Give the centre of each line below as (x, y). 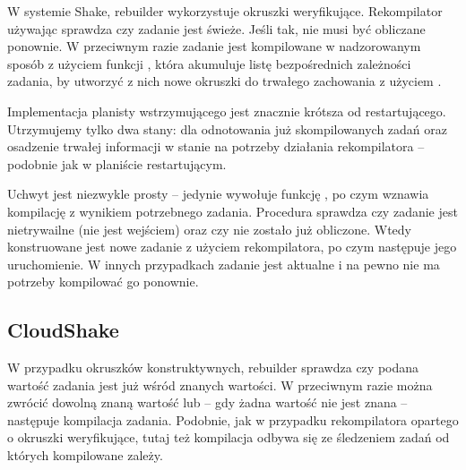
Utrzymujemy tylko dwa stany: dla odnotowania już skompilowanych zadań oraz (228, 128)
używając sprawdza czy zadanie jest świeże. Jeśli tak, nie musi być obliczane (216, 28)
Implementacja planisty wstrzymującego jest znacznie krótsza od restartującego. (227, 111)
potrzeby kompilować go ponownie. (103, 282)
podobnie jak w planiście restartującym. (117, 163)
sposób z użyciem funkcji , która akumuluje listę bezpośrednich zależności (209, 63)
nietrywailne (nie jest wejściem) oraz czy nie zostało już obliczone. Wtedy (210, 229)
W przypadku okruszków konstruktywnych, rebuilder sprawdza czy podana (213, 367)
